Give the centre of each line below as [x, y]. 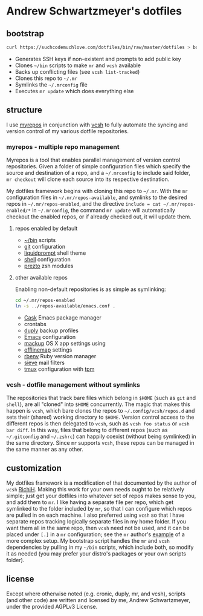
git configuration [44, 246]
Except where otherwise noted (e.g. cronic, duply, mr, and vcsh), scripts [96, 594]
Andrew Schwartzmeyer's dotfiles [94, 11]
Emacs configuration [50, 336]
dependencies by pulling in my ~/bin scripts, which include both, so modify [100, 547]
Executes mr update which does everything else [74, 91]
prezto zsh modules [49, 266]
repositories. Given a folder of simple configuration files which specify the [98, 166]
